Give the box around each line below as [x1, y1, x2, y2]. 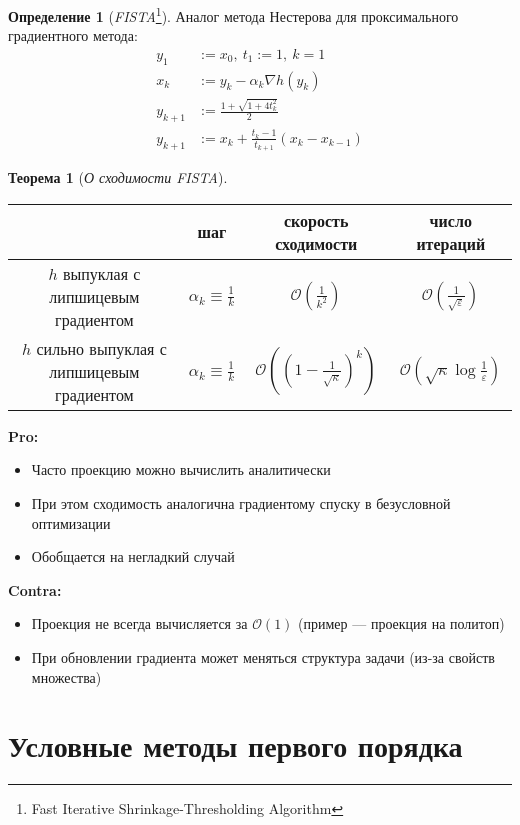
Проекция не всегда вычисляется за [31, 613, 248, 634]
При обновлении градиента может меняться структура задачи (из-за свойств [31, 646, 495, 667]
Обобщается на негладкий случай [31, 546, 235, 567]
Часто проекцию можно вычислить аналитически [31, 459, 331, 480]
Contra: [8, 579, 62, 600]
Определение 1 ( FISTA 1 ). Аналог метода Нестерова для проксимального [8, 3, 459, 26]
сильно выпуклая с [36, 336, 167, 360]
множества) [31, 666, 102, 687]
